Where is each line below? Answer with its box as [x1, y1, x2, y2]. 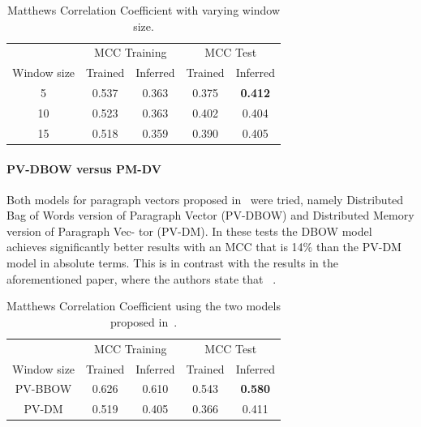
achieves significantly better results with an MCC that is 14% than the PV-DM [6, 238, 402, 255]
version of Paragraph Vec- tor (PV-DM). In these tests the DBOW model [6, 222, 372, 239]
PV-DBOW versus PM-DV [6, 160, 161, 177]
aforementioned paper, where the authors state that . [6, 270, 277, 287]
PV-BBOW [15, 380, 72, 397]
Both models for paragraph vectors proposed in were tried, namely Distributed [6, 190, 404, 207]
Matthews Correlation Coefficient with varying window [6, 2, 281, 18]
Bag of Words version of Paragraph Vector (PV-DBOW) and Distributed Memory [6, 207, 415, 224]
